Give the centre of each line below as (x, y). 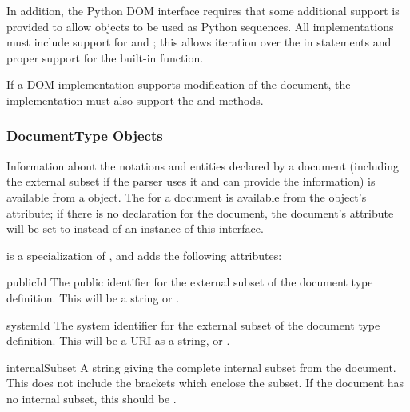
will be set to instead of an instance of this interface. (135, 228)
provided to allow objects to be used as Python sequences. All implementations (200, 26)
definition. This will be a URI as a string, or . (118, 340)
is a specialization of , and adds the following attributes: (144, 255)
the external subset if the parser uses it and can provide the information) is (191, 181)
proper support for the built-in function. (105, 57)
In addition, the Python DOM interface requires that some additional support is (203, 10)
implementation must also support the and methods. (135, 100)
